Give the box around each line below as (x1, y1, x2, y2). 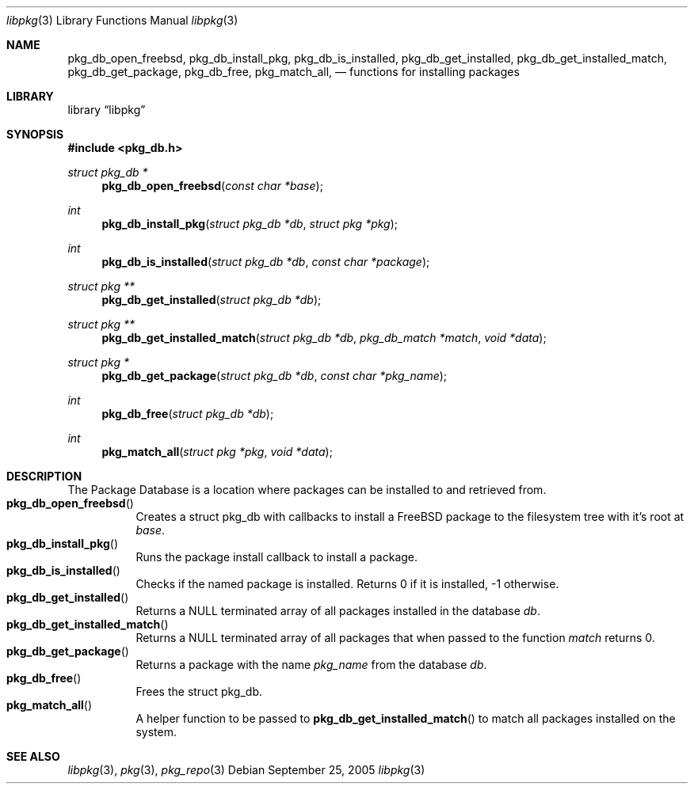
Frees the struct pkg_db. (135, 685, 263, 698)
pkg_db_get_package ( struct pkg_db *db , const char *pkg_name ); (101, 369, 448, 382)
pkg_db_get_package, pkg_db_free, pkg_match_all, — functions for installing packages (67, 65, 520, 78)
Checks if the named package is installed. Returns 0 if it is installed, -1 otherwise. (135, 577, 559, 591)
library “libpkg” (67, 103, 146, 116)
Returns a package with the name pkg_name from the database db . (135, 658, 487, 671)
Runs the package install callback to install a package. (135, 550, 418, 564)
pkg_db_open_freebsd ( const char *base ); (101, 179, 323, 192)
